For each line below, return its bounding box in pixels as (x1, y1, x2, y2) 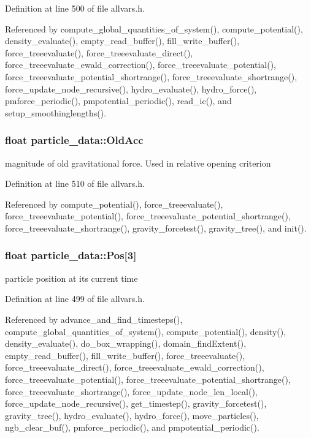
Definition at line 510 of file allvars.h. (5, 177, 145, 190)
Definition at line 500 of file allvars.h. (5, 2, 145, 14)
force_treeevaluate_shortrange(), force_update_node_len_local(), (5, 385, 258, 398)
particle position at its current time (5, 271, 138, 284)
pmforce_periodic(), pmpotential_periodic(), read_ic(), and (5, 94, 232, 107)
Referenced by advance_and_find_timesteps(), (5, 312, 183, 325)
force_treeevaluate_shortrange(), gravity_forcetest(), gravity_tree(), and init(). (5, 221, 307, 234)
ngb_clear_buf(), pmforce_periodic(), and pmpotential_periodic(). (5, 421, 259, 434)
